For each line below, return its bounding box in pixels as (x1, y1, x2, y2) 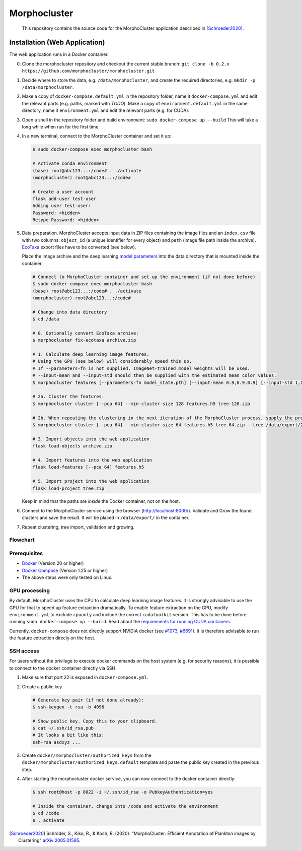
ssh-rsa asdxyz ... (32, 739, 81, 745)
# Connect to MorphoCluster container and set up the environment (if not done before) (32, 274, 256, 280)
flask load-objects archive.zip (32, 443, 113, 449)
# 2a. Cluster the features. (32, 394, 105, 400)
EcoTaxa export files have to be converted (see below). (22, 244, 136, 250)
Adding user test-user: (32, 203, 92, 209)
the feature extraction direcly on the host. (9, 635, 96, 641)
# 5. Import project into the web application (32, 479, 149, 484)
